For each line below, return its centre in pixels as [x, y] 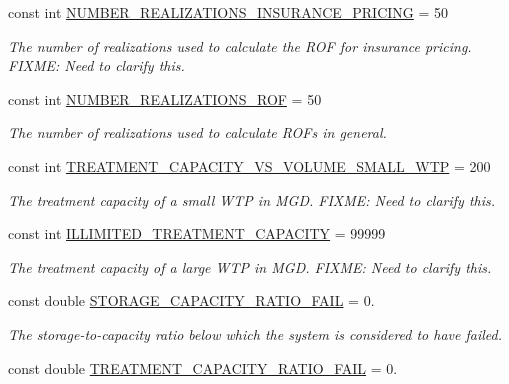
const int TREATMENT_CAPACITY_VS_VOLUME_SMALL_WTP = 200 [249, 165]
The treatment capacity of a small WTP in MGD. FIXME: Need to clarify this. [252, 199]
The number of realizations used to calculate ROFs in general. [197, 132]
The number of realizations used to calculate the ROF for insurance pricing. [240, 45]
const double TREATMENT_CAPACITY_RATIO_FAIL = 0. [203, 367]
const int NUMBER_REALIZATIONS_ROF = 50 [165, 98]
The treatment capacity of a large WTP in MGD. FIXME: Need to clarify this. [250, 266]
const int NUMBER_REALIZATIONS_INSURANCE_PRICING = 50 [228, 12]
